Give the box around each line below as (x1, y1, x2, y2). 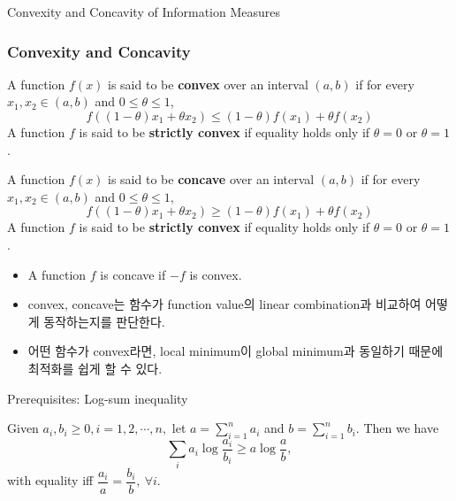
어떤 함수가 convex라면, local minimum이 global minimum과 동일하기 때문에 (27, 342, 444, 360)
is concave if (100, 265, 166, 283)
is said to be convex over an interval (108, 74, 308, 93)
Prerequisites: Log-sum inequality (7, 389, 188, 407)
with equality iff (7, 471, 94, 489)
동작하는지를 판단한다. (43, 312, 165, 330)
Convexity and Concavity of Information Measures (7, 3, 281, 20)
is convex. (189, 265, 242, 283)
